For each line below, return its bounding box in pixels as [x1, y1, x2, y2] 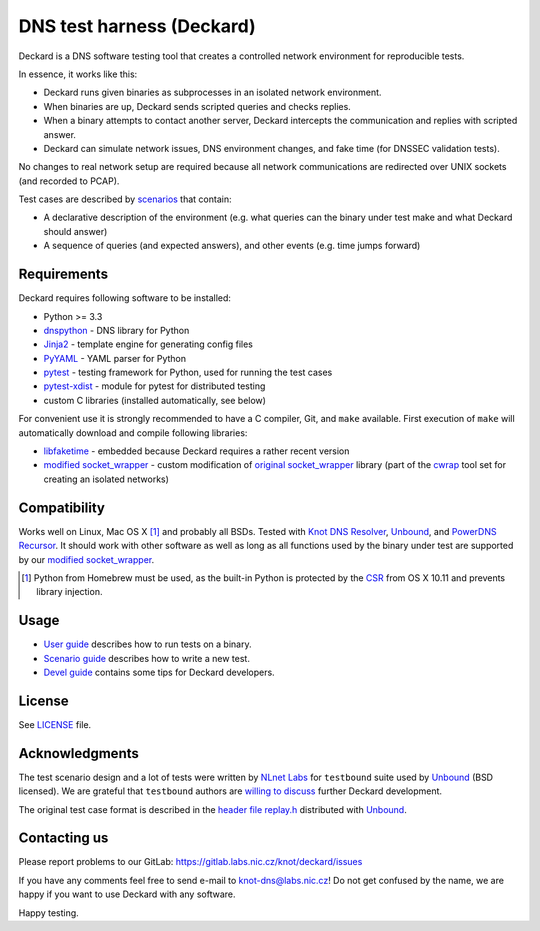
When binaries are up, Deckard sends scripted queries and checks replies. [43, 100, 352, 112]
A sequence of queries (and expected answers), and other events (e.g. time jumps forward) [43, 240, 421, 252]
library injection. [36, 586, 103, 598]
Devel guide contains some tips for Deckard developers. [43, 666, 275, 678]
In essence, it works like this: [18, 68, 138, 80]
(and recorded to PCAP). [18, 175, 120, 187]
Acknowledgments [18, 745, 140, 762]
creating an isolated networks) [43, 473, 170, 485]
